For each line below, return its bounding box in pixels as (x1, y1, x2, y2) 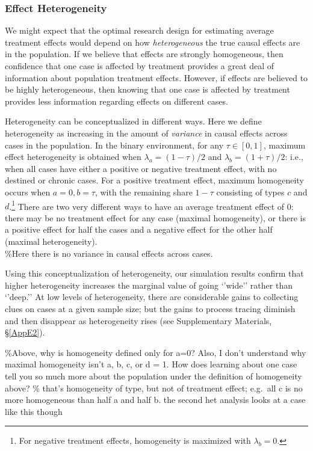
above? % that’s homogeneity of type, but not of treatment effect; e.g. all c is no (5, 381, 303, 394)
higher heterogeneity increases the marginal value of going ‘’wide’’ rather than (5, 278, 293, 291)
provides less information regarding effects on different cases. (5, 94, 228, 107)
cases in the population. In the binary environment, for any (5, 138, 224, 151)
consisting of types (216, 185, 285, 198)
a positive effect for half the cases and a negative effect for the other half (5, 223, 273, 236)
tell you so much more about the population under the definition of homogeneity (5, 369, 302, 382)
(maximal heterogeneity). (5, 235, 98, 247)
